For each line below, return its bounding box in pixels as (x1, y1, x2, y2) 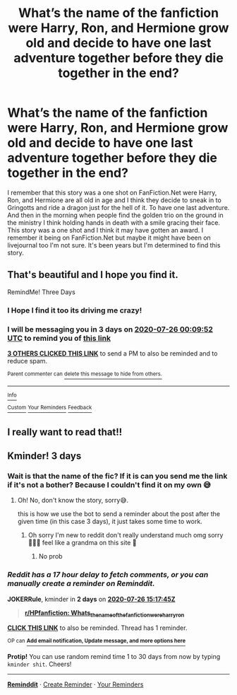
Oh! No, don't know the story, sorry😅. (17, 496, 129, 505)
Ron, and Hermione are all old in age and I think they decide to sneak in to (7, 196, 222, 204)
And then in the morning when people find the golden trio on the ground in (7, 211, 224, 219)
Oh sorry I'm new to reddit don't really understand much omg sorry (28, 531, 224, 539)
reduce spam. (7, 356, 48, 365)
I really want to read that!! (7, 426, 123, 438)
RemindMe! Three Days (7, 288, 75, 296)
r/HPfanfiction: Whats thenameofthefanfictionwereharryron (24, 608, 185, 619)
